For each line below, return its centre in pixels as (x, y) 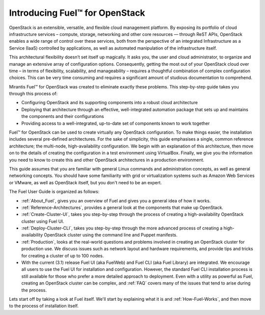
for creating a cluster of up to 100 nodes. (63, 256)
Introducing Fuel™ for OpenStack (77, 13)
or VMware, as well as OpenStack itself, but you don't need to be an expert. (85, 182)
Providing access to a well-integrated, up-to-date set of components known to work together (116, 123)
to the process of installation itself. (44, 306)
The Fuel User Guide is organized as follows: (54, 192)
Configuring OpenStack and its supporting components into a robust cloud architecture (110, 103)
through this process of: (33, 94)
